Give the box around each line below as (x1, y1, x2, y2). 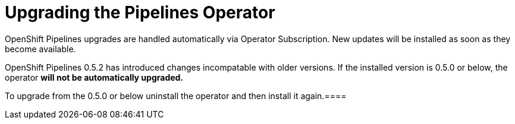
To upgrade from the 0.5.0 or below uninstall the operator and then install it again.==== (5, 90, 347, 101)
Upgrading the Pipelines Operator (5, 2, 275, 23)
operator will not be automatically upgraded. (5, 72, 184, 82)
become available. (5, 43, 76, 54)
